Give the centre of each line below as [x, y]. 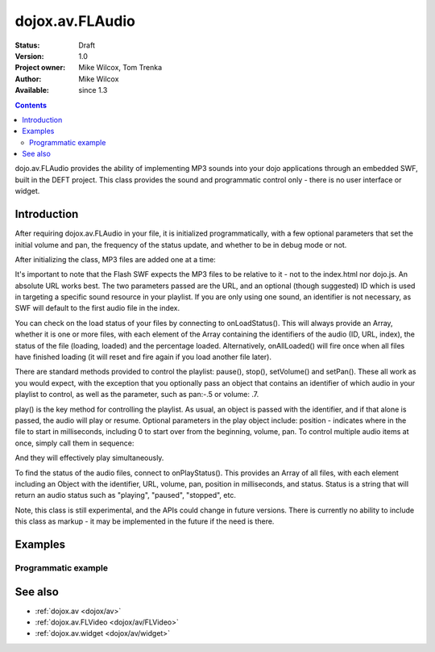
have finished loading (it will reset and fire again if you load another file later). [143, 357]
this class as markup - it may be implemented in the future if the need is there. [145, 521]
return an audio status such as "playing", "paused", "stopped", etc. [126, 495]
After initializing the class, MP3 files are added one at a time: [116, 259]
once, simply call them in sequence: [75, 443]
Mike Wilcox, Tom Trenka [120, 68]
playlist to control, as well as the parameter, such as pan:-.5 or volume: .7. [137, 395]
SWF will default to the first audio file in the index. [97, 308]
